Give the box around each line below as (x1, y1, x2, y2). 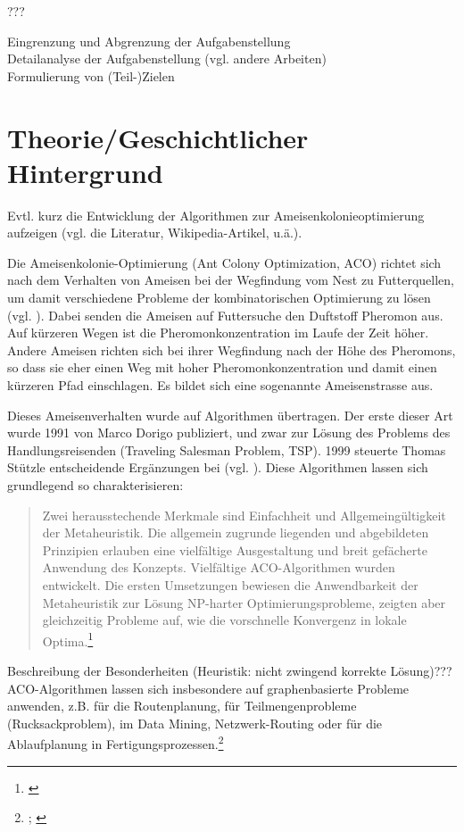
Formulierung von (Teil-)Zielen (7, 66, 175, 85)
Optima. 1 (42, 628, 94, 650)
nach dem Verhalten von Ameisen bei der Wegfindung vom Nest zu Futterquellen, (7, 270, 454, 289)
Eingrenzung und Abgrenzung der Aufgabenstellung (7, 31, 291, 50)
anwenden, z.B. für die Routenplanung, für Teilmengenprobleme (7, 696, 357, 715)
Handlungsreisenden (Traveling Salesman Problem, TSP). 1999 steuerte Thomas (7, 440, 446, 459)
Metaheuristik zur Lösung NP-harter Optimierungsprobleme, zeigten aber (42, 593, 446, 612)
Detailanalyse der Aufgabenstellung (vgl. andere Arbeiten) (7, 49, 327, 68)
